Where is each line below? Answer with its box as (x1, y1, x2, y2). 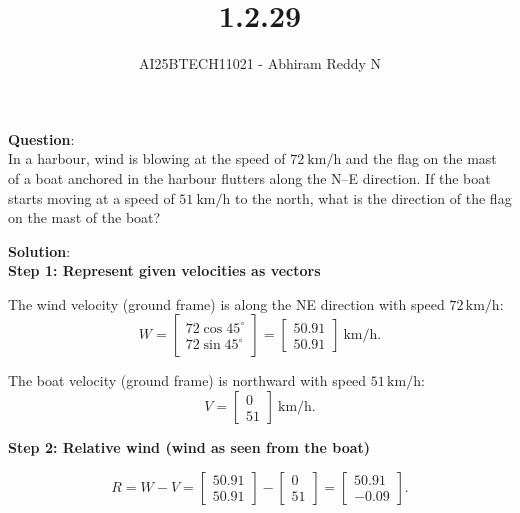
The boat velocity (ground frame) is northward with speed (8, 370, 367, 391)
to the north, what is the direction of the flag (234, 187, 512, 208)
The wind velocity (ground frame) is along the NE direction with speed (8, 293, 445, 314)
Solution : (8, 240, 71, 261)
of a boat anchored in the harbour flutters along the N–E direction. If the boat (8, 167, 491, 188)
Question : (8, 128, 75, 149)
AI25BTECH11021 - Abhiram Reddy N (138, 53, 382, 74)
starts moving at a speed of (8, 187, 175, 208)
